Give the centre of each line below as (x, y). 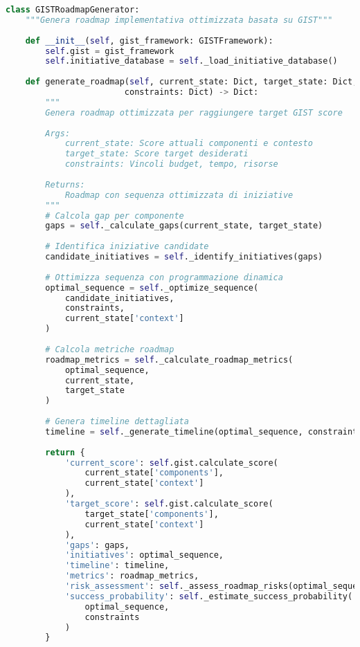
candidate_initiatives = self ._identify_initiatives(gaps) (184, 257)
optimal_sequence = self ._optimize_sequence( (152, 288)
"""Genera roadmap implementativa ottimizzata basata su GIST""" (179, 20)
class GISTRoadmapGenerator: (73, 10)
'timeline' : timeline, (117, 566)
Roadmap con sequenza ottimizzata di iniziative (179, 195)
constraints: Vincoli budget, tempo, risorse (171, 164)
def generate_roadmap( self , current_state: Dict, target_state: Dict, (191, 82)
